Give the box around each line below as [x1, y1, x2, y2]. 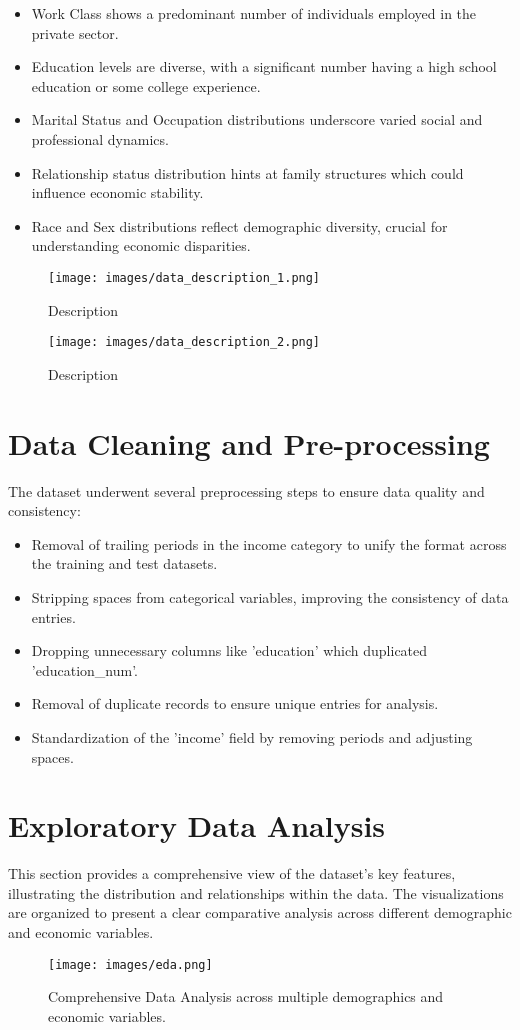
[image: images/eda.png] [48, 957, 213, 972]
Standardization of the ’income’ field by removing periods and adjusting [31, 726, 473, 747]
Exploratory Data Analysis [8, 805, 386, 846]
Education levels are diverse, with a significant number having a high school [31, 56, 497, 77]
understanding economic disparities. [31, 235, 251, 256]
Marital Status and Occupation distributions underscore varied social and [31, 109, 483, 130]
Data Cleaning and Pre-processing [8, 422, 490, 463]
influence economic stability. [31, 182, 204, 203]
